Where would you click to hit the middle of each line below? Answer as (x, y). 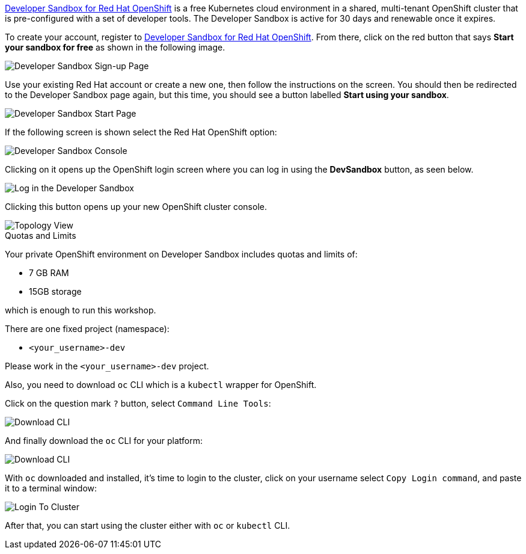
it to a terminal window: (51, 488)
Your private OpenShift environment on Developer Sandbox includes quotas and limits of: (181, 254)
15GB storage (55, 291)
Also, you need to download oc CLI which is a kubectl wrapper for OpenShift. (161, 385)
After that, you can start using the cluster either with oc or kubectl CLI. (148, 525)
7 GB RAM (49, 273)
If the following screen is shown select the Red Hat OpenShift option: (141, 132)
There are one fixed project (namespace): (87, 329)
